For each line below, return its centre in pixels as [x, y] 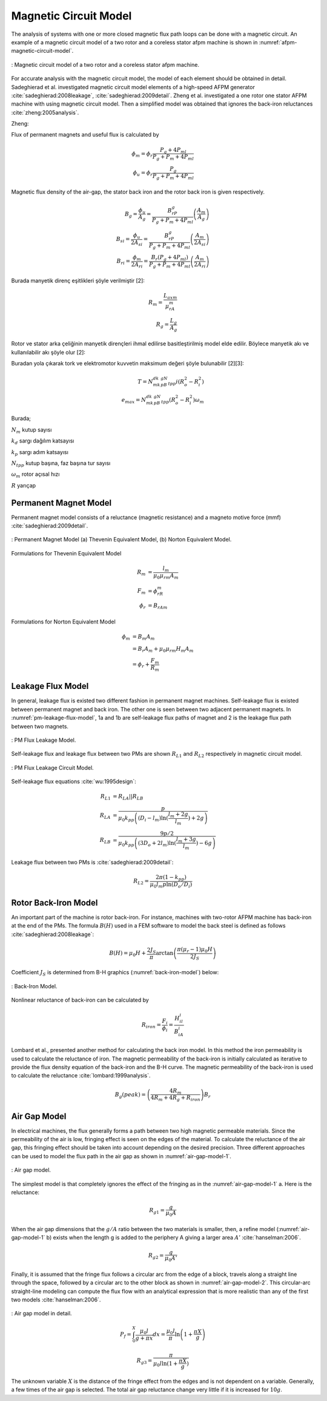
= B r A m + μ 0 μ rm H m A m [163, 650]
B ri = [123, 262]
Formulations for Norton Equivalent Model [64, 622]
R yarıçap [24, 485]
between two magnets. [40, 726]
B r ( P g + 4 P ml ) [170, 258]
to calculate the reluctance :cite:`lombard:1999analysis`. [81, 1076]
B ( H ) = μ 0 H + [128, 954]
